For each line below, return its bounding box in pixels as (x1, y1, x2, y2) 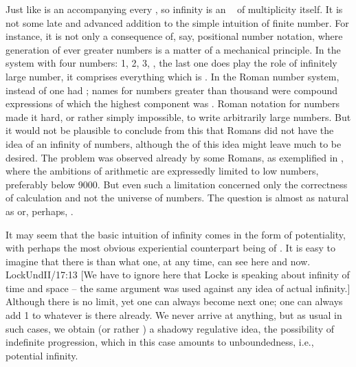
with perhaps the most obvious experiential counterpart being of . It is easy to (5, 241, 336, 255)
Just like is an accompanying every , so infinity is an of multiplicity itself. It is (5, 2, 343, 16)
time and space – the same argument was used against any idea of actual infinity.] (5, 280, 351, 295)
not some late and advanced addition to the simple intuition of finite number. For (5, 15, 349, 30)
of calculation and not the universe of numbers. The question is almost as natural (5, 190, 349, 205)
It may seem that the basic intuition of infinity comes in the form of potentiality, (5, 227, 346, 241)
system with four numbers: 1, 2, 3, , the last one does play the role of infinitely (5, 56, 337, 70)
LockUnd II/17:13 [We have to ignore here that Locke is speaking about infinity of (5, 267, 350, 282)
